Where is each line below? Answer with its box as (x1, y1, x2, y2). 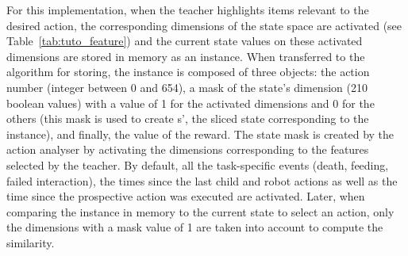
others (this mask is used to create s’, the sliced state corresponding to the (6, 110, 369, 127)
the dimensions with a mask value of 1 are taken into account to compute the (6, 219, 383, 235)
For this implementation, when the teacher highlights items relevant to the (6, 2, 369, 17)
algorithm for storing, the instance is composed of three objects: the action (6, 63, 370, 80)
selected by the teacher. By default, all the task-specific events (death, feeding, (6, 156, 389, 173)
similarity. (6, 234, 55, 250)
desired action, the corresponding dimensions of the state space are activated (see (6, 17, 402, 33)
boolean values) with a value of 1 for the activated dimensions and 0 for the (6, 94, 375, 111)
